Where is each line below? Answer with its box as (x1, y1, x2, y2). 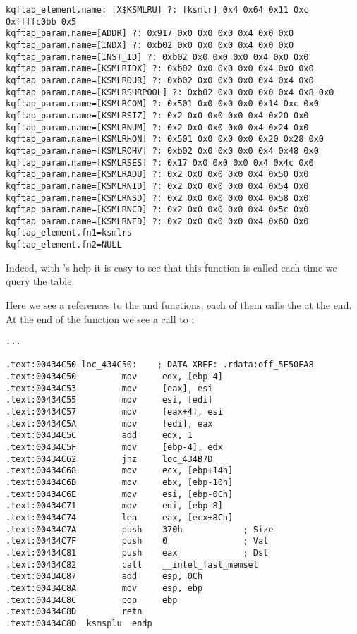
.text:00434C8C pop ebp (6, 595, 178, 605)
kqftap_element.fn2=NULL (6, 240, 122, 250)
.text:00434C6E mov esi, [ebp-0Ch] (6, 489, 234, 499)
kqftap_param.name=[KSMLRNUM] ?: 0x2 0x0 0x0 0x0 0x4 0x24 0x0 (6, 122, 309, 133)
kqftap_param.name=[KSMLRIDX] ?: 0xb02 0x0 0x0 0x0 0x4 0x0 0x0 (6, 63, 314, 74)
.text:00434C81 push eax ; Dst (6, 547, 269, 558)
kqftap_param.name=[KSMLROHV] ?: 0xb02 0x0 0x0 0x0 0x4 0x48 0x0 (6, 145, 319, 156)
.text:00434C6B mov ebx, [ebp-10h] (6, 477, 234, 488)
